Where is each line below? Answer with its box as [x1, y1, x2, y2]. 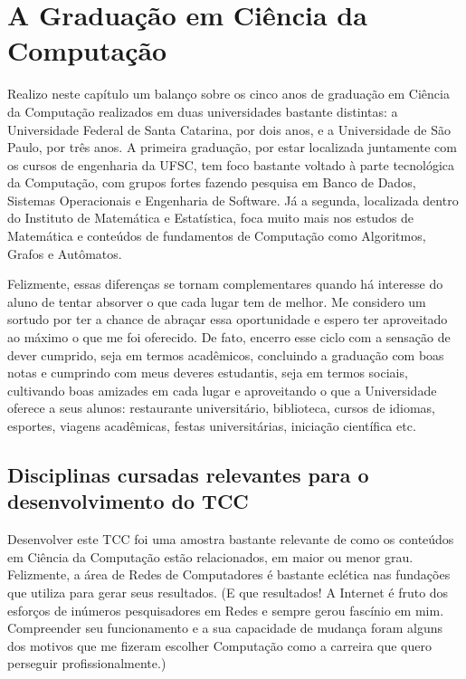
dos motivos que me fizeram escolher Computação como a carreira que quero [7, 636, 432, 655]
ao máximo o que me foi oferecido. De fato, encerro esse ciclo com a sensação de [7, 328, 451, 347]
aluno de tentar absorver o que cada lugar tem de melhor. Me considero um [7, 292, 426, 311]
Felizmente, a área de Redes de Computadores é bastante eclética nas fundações [7, 565, 451, 584]
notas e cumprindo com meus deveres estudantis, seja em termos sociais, [7, 363, 408, 382]
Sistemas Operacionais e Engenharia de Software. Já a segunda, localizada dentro [7, 190, 459, 209]
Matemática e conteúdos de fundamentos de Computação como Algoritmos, [7, 226, 426, 245]
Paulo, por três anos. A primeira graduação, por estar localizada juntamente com [7, 138, 457, 157]
